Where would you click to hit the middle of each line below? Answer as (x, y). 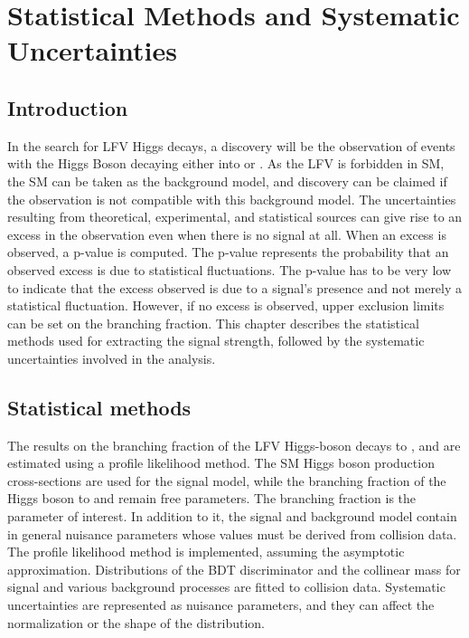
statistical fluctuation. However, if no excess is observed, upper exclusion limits (226, 305)
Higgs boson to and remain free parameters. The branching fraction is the (212, 498)
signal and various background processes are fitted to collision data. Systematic (226, 587)
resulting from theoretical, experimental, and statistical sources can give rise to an (235, 217)
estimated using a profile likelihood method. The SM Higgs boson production (221, 463)
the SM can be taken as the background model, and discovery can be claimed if (227, 181)
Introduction (68, 107)
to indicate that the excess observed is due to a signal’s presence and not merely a (235, 287)
